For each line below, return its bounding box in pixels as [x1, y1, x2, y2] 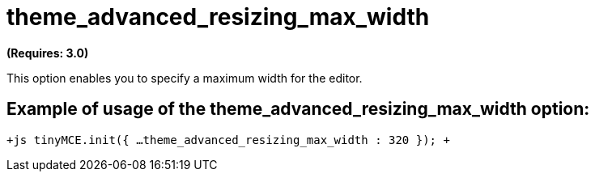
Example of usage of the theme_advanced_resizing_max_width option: [6, 99, 590, 120]
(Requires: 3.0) [6, 45, 89, 60]
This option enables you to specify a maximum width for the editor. [6, 70, 363, 85]
